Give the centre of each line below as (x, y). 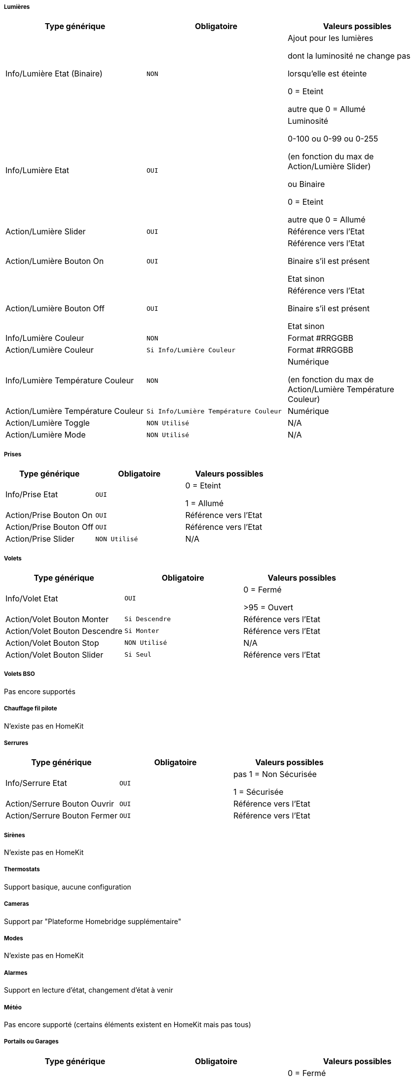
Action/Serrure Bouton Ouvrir (60, 804)
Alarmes (16, 973)
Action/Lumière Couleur (50, 350)
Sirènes (15, 835)
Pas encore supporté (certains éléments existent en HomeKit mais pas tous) (128, 1024)
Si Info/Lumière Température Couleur (214, 411)
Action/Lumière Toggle (48, 423)
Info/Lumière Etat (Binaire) (54, 74)
